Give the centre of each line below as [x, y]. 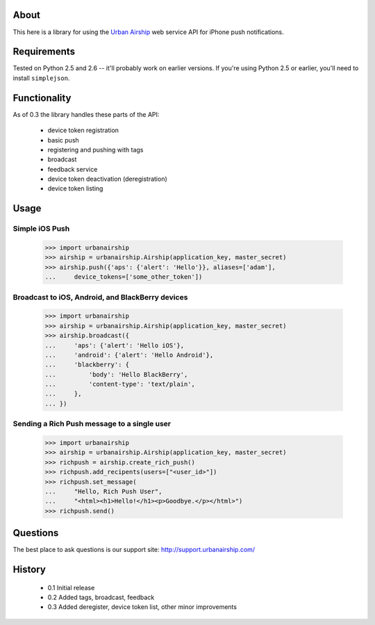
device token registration [83, 130]
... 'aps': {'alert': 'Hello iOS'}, [114, 345]
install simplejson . [41, 78]
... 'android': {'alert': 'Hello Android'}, [129, 355]
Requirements [44, 52]
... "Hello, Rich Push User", [103, 491]
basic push [63, 140]
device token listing [75, 188]
